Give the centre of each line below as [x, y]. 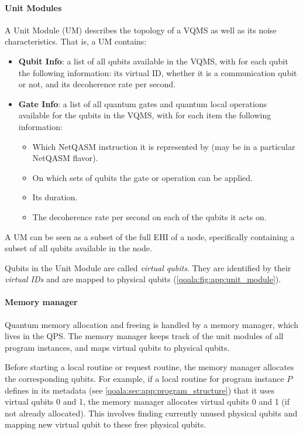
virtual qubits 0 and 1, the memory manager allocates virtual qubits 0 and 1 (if [147, 401]
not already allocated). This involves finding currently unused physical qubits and [151, 413]
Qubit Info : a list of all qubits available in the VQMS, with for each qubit [153, 61]
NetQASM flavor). [65, 158]
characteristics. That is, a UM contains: [76, 41]
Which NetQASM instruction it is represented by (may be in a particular [164, 146]
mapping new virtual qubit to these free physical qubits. [106, 424]
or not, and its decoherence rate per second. [97, 84]
